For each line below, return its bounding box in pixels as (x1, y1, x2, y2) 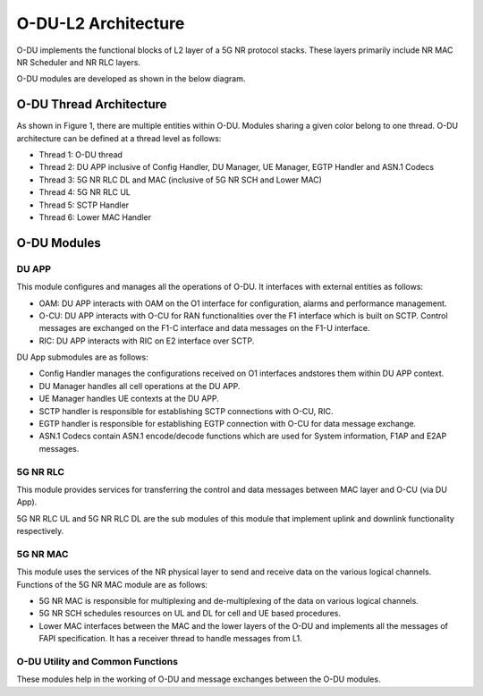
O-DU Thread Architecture (16, 97, 167, 112)
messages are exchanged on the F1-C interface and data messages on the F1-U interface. (38, 323, 370, 334)
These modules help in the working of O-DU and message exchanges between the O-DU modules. (16, 674, 381, 684)
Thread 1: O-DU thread (38, 149, 123, 160)
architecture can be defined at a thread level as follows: (16, 132, 222, 143)
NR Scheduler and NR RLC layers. (16, 56, 140, 67)
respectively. (16, 526, 64, 537)
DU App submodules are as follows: (16, 352, 148, 362)
